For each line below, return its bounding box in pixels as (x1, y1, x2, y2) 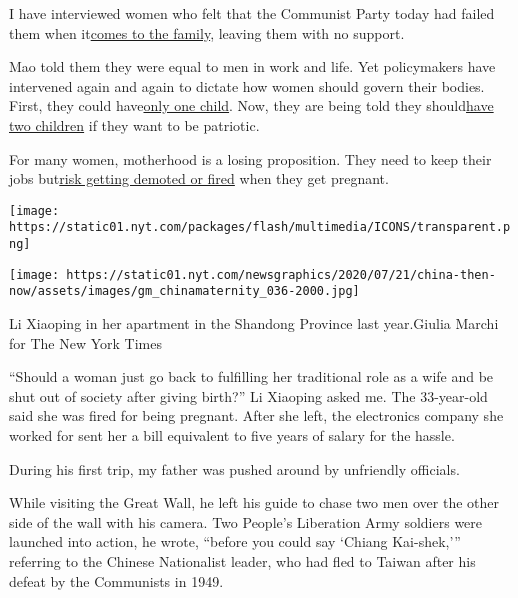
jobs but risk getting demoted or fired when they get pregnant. (9, 168, 389, 189)
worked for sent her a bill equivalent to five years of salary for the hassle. (9, 425, 455, 445)
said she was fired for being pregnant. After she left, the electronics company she (9, 405, 504, 426)
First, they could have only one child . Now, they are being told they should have (9, 95, 494, 116)
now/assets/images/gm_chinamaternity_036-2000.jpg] (9, 284, 360, 299)
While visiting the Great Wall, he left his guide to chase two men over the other (9, 492, 500, 513)
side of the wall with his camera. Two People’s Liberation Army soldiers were (9, 511, 483, 532)
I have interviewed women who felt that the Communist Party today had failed (9, 3, 495, 23)
